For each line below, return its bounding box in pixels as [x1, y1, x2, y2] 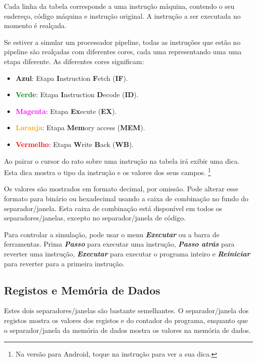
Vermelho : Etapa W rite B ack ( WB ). [15, 139, 134, 149]
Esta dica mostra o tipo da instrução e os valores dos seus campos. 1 [4, 166, 211, 177]
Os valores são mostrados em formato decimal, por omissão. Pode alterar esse [4, 183, 239, 194]
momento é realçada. [4, 20, 67, 31]
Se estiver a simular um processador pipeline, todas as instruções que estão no [4, 36, 241, 47]
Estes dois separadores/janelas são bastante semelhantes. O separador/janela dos [4, 305, 249, 316]
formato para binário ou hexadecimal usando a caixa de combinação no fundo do [4, 193, 249, 203]
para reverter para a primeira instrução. [4, 258, 125, 268]
